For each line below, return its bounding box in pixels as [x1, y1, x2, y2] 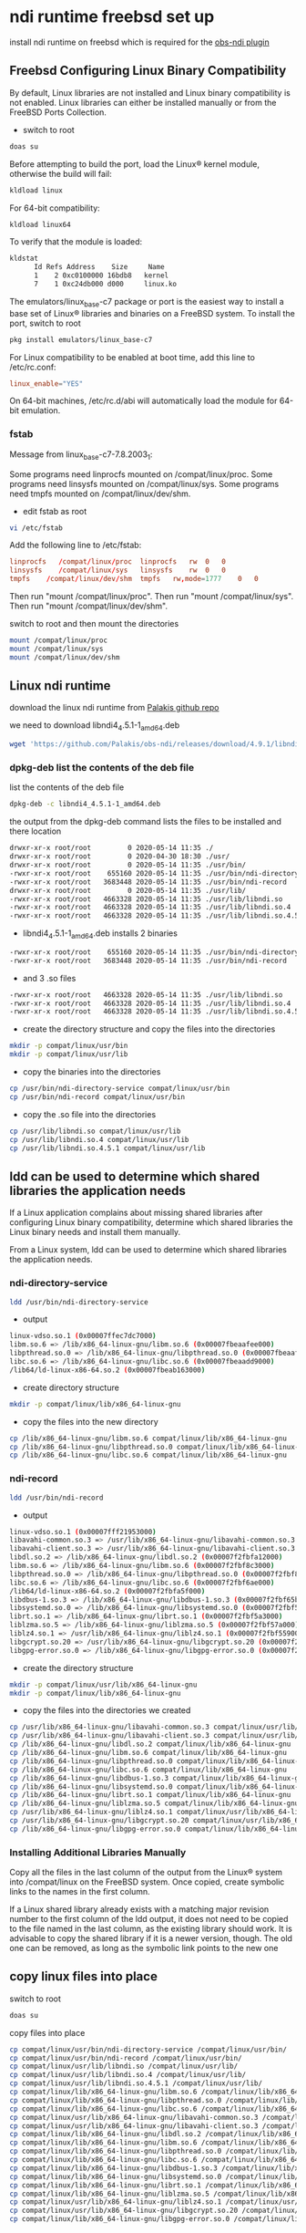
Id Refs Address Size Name [33, 263, 166, 272]
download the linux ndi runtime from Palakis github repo [9, 702, 219, 713]
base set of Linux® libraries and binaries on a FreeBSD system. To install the [9, 307, 296, 318]
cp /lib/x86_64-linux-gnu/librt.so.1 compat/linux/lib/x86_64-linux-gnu [9, 1791, 291, 1800]
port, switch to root [9, 317, 82, 328]
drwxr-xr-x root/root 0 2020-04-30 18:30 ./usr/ [9, 852, 230, 861]
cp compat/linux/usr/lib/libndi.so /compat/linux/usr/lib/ [9, 2062, 239, 2072]
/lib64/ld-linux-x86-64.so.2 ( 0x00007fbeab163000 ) [9, 1366, 206, 1375]
